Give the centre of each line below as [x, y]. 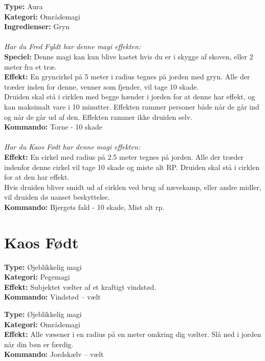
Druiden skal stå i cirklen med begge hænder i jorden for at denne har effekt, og [130, 97]
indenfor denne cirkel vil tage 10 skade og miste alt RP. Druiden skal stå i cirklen [132, 167]
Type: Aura [24, 6]
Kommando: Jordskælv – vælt [54, 354]
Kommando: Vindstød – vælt [52, 297]
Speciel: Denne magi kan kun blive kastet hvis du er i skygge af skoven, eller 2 [129, 56]
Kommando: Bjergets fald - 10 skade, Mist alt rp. [84, 207]
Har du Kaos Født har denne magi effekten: [72, 147]
